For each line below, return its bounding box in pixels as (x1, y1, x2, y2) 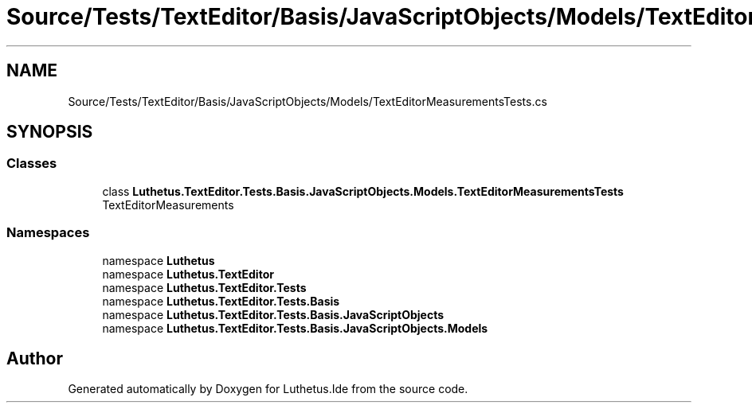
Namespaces (6, 224, 90, 241)
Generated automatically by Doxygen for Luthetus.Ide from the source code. (68, 382, 468, 396)
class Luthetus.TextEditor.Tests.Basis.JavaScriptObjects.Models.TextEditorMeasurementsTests (102, 184, 624, 198)
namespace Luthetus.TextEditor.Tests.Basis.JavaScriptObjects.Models (102, 321, 488, 335)
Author (6, 348, 63, 368)
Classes (6, 155, 57, 172)
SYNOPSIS (6, 122, 93, 142)
